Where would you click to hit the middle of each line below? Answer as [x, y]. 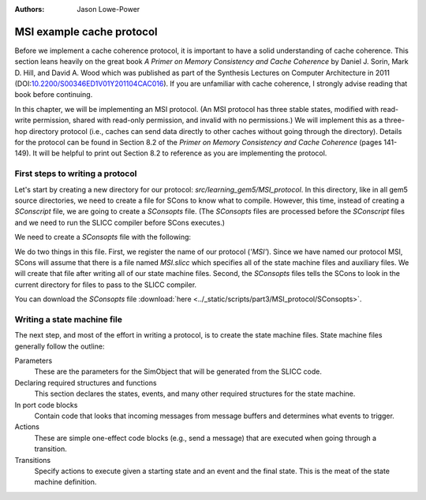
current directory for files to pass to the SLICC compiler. [106, 285]
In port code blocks [46, 405]
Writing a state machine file [68, 319]
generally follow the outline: [60, 346]
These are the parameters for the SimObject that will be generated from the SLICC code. [178, 371]
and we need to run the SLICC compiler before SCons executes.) [120, 222]
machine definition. [65, 482]
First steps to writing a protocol [76, 174]
